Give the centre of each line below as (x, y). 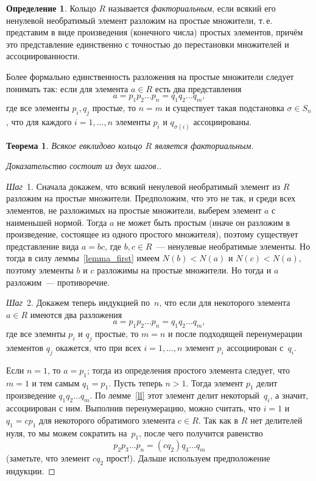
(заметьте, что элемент (48, 458)
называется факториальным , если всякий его (192, 8)
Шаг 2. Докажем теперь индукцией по (78, 302)
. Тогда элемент (215, 382)
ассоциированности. (43, 56)
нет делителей (276, 420)
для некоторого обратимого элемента (107, 420)
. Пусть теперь (135, 382)
